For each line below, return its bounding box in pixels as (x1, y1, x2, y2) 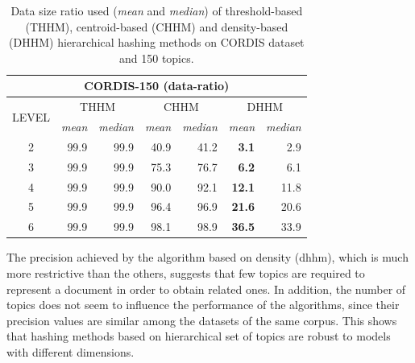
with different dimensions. (6, 343, 135, 360)
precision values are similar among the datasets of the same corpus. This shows (6, 311, 397, 328)
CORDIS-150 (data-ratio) (84, 77, 230, 94)
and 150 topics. (119, 49, 194, 66)
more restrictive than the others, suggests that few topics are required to (6, 264, 365, 281)
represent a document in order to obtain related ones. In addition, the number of (6, 280, 406, 297)
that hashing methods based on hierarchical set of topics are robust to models (6, 328, 391, 344)
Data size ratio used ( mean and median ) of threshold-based (10, 2, 303, 19)
